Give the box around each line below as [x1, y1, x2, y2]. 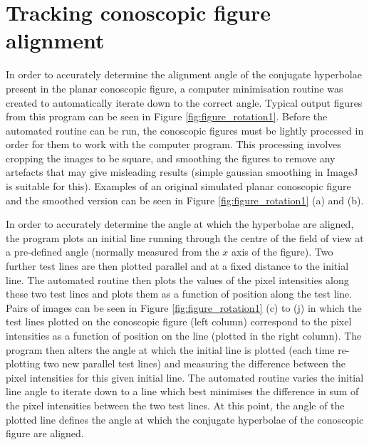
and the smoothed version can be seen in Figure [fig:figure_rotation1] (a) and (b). [6, 192, 364, 207]
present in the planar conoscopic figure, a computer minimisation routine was [6, 80, 343, 95]
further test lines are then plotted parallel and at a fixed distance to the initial [6, 258, 349, 273]
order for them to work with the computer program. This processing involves [6, 137, 341, 152]
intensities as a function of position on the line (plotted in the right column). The [6, 328, 362, 342]
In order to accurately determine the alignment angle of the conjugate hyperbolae [6, 67, 362, 82]
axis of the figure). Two [232, 244, 333, 259]
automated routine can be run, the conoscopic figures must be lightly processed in [6, 122, 364, 137]
